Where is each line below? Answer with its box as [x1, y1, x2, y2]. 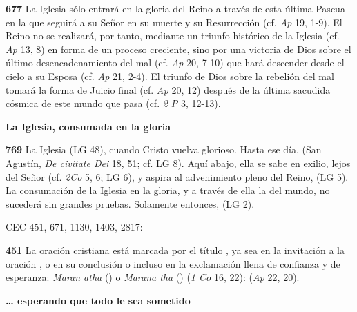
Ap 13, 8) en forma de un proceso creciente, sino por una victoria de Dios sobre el [6, 41, 351, 56]
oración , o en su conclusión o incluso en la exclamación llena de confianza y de [6, 256, 340, 271]
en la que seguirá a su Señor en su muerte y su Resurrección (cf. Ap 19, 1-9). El [6, 14, 342, 29]
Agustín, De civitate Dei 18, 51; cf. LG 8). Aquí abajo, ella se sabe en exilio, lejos [6, 155, 351, 170]
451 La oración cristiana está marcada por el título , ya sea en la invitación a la [6, 242, 345, 257]
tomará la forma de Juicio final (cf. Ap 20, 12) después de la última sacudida [6, 82, 331, 97]
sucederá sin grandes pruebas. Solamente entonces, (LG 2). [6, 196, 255, 211]
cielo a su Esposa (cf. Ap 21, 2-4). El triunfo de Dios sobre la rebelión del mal [6, 68, 334, 83]
